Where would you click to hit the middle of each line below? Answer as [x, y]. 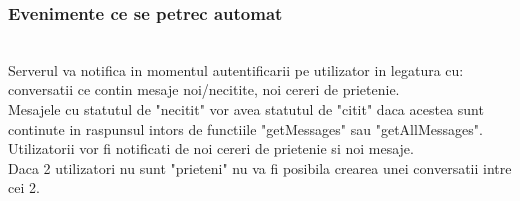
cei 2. [24, 187]
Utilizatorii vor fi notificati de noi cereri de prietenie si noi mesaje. [211, 148]
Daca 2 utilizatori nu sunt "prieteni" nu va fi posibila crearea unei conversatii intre [260, 167]
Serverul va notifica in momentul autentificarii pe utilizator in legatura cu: [236, 69]
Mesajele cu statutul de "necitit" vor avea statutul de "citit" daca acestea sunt [246, 109]
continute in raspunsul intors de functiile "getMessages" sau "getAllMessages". [245, 128]
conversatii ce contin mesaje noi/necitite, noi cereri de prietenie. [204, 89]
